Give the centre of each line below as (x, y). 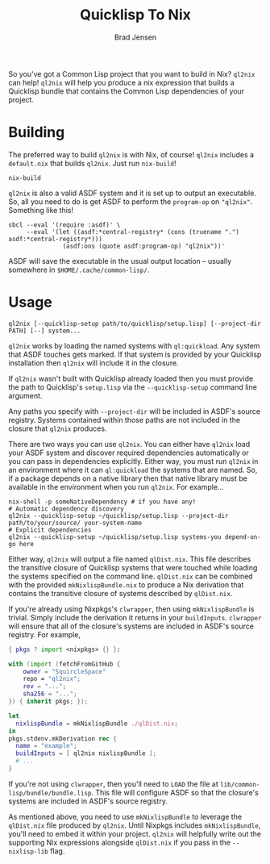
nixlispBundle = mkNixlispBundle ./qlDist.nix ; (97, 724)
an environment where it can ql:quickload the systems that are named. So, (133, 470)
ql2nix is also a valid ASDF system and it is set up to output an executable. (132, 193)
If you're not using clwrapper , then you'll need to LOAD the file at (114, 783)
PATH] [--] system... (45, 331)
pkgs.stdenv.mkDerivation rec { (62, 739)
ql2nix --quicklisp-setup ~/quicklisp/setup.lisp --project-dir (118, 515)
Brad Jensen (135, 37)
